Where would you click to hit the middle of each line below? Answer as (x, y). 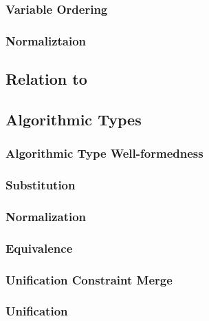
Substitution (41, 185)
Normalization (46, 216)
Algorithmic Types (74, 119)
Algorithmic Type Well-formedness (104, 153)
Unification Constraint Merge (89, 279)
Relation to (46, 79)
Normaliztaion (46, 40)
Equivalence (39, 248)
